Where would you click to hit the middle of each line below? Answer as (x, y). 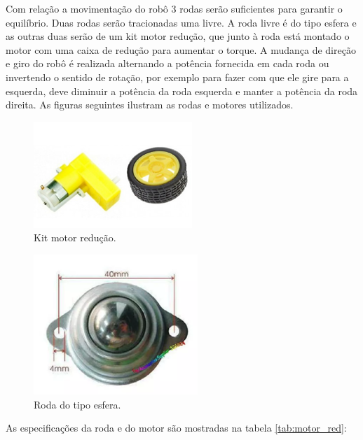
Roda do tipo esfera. (77, 404)
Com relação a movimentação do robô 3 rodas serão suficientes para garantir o (174, 8)
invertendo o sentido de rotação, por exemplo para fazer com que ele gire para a (177, 77)
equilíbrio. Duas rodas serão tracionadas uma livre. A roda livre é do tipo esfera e (181, 22)
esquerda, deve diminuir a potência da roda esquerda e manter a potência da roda (182, 91)
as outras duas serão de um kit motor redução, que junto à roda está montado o (178, 36)
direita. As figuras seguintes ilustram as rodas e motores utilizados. (150, 105)
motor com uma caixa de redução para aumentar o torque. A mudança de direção (181, 49)
